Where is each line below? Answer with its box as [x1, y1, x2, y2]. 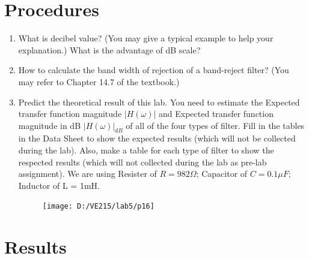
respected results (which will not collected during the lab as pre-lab [18, 155, 267, 168]
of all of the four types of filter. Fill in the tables [126, 119, 305, 131]
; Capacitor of [196, 167, 248, 180]
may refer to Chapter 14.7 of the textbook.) [18, 75, 180, 88]
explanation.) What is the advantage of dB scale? [18, 43, 201, 56]
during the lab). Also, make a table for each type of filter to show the [18, 144, 274, 156]
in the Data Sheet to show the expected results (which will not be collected [18, 132, 296, 144]
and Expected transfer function [159, 107, 274, 120]
